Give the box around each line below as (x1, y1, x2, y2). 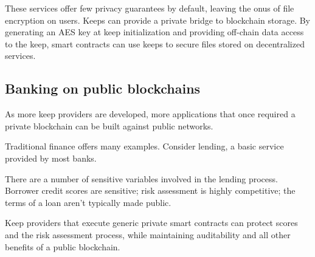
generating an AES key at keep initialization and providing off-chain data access (5, 26, 304, 38)
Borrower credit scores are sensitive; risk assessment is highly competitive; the (5, 184, 296, 197)
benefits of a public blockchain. (5, 240, 120, 253)
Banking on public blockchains (5, 79, 201, 98)
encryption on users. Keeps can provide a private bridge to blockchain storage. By (5, 13, 311, 26)
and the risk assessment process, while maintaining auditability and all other (5, 228, 291, 241)
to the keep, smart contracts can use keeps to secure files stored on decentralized (5, 37, 305, 50)
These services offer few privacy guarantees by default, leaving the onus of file (5, 2, 294, 14)
